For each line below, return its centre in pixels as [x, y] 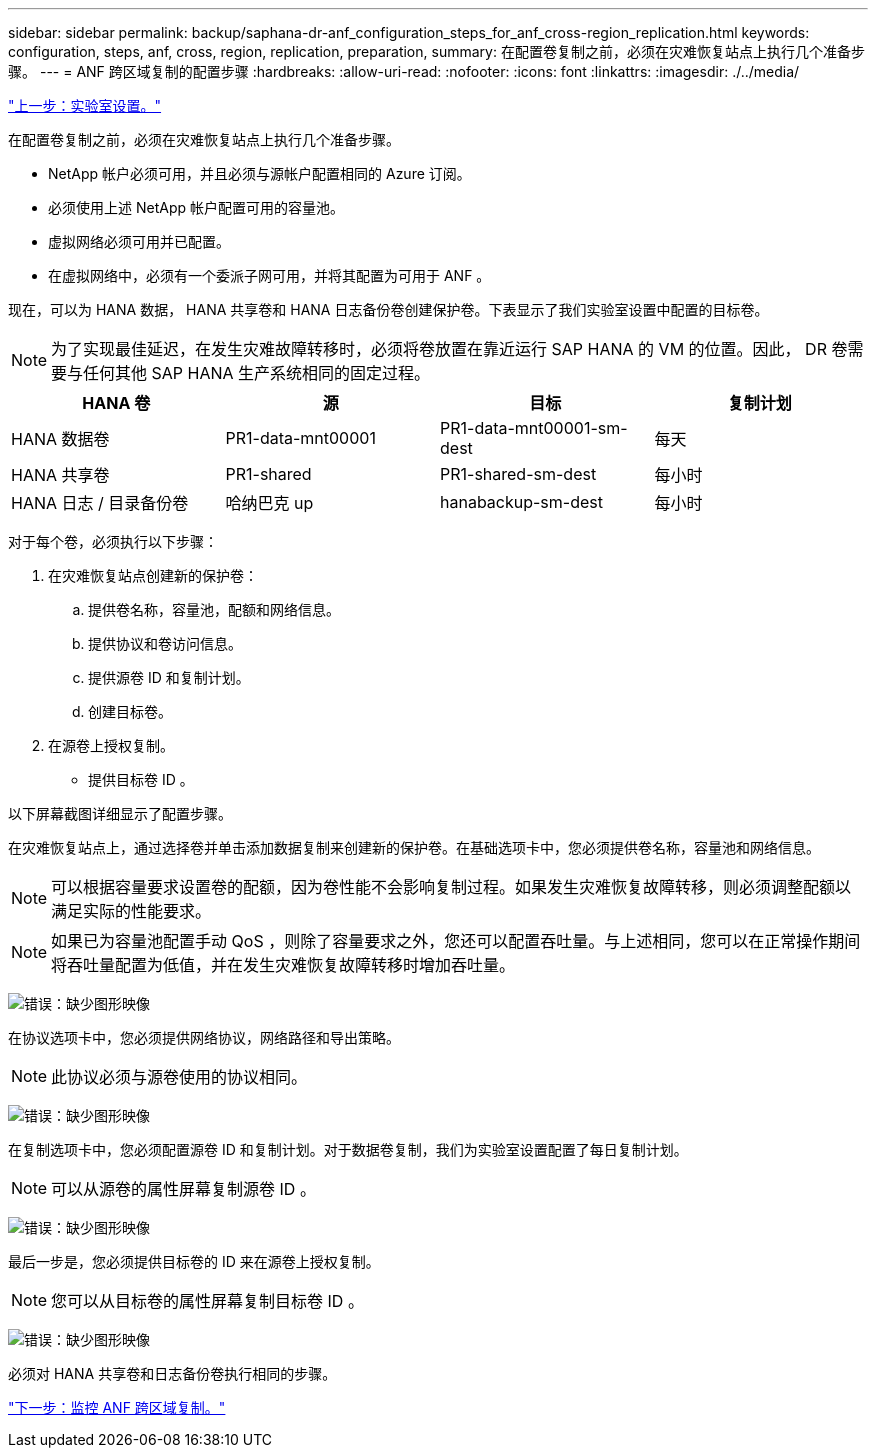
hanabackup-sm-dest [521, 502]
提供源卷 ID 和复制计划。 [169, 677]
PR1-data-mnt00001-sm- [534, 428]
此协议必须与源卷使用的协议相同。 [179, 1077]
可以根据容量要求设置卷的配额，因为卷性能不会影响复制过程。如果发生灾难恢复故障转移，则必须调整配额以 [451, 887]
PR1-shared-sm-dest [518, 474]
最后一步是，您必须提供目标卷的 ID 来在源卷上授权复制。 [194, 1261]
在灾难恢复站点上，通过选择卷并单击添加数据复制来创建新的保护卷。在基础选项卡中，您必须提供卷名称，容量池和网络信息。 [414, 847]
